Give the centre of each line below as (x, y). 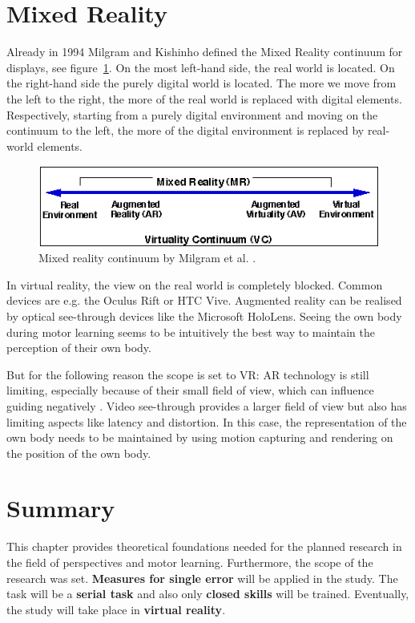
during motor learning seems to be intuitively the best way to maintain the (191, 332)
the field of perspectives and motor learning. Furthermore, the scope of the (190, 562)
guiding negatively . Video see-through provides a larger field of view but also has (207, 405)
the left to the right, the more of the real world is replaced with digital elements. (204, 98)
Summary (61, 508)
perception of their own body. (79, 348)
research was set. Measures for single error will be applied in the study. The (202, 578)
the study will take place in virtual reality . (116, 609)
